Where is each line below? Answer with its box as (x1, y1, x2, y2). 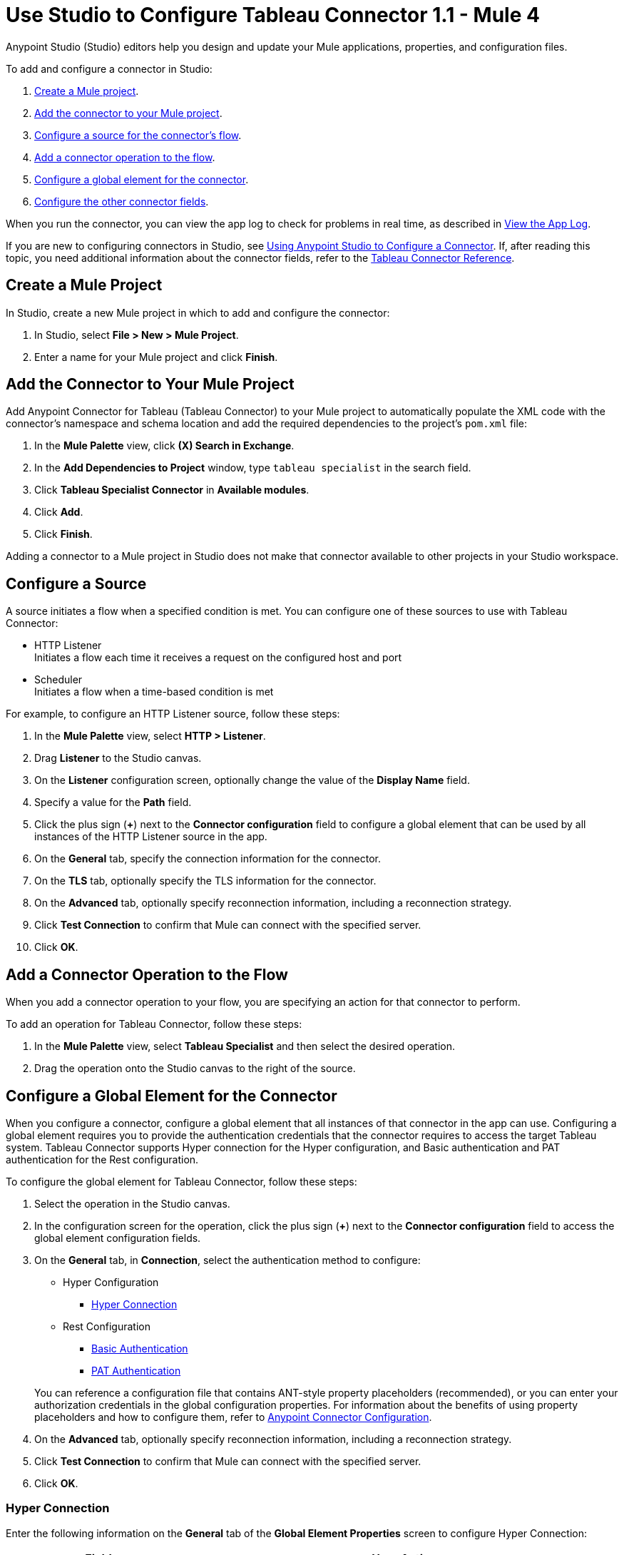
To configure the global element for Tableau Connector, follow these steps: (6, 1175, 357, 1188)
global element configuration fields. (34, 1231, 201, 1244)
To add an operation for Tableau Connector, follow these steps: (6, 1018, 302, 1031)
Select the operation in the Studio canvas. (34, 1197, 230, 1210)
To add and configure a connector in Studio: (6, 62, 213, 75)
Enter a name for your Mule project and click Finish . (34, 350, 278, 363)
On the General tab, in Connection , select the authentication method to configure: (34, 1253, 421, 1266)
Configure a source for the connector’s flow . (34, 128, 242, 141)
